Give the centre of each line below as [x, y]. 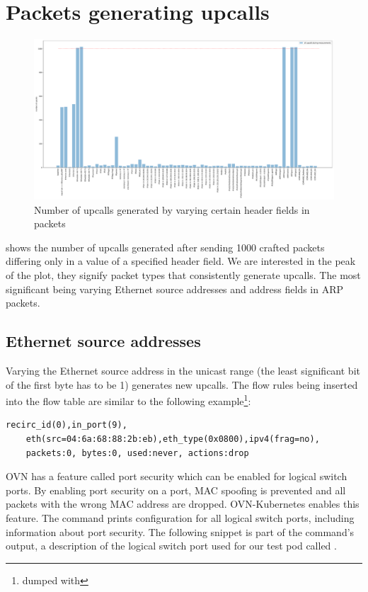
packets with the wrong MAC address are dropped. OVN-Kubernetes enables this [183, 504]
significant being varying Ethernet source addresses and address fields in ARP [175, 289]
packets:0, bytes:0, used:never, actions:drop [137, 453]
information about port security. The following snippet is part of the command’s [180, 531]
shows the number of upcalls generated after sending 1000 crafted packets [165, 247]
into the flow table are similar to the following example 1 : [128, 400]
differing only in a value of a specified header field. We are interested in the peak [181, 261]
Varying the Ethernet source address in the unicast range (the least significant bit [183, 370]
